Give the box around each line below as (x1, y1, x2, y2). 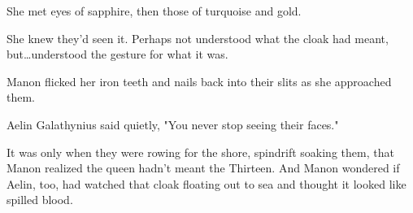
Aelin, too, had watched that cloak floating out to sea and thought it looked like (7, 175, 406, 192)
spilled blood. (7, 191, 73, 208)
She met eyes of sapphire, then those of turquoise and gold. (7, 2, 302, 19)
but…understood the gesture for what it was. (7, 46, 228, 63)
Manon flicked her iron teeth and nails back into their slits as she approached (7, 72, 392, 89)
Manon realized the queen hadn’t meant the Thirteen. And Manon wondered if (7, 159, 400, 176)
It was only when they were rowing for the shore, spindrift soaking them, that (7, 143, 394, 160)
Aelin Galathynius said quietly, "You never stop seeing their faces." (7, 115, 339, 133)
